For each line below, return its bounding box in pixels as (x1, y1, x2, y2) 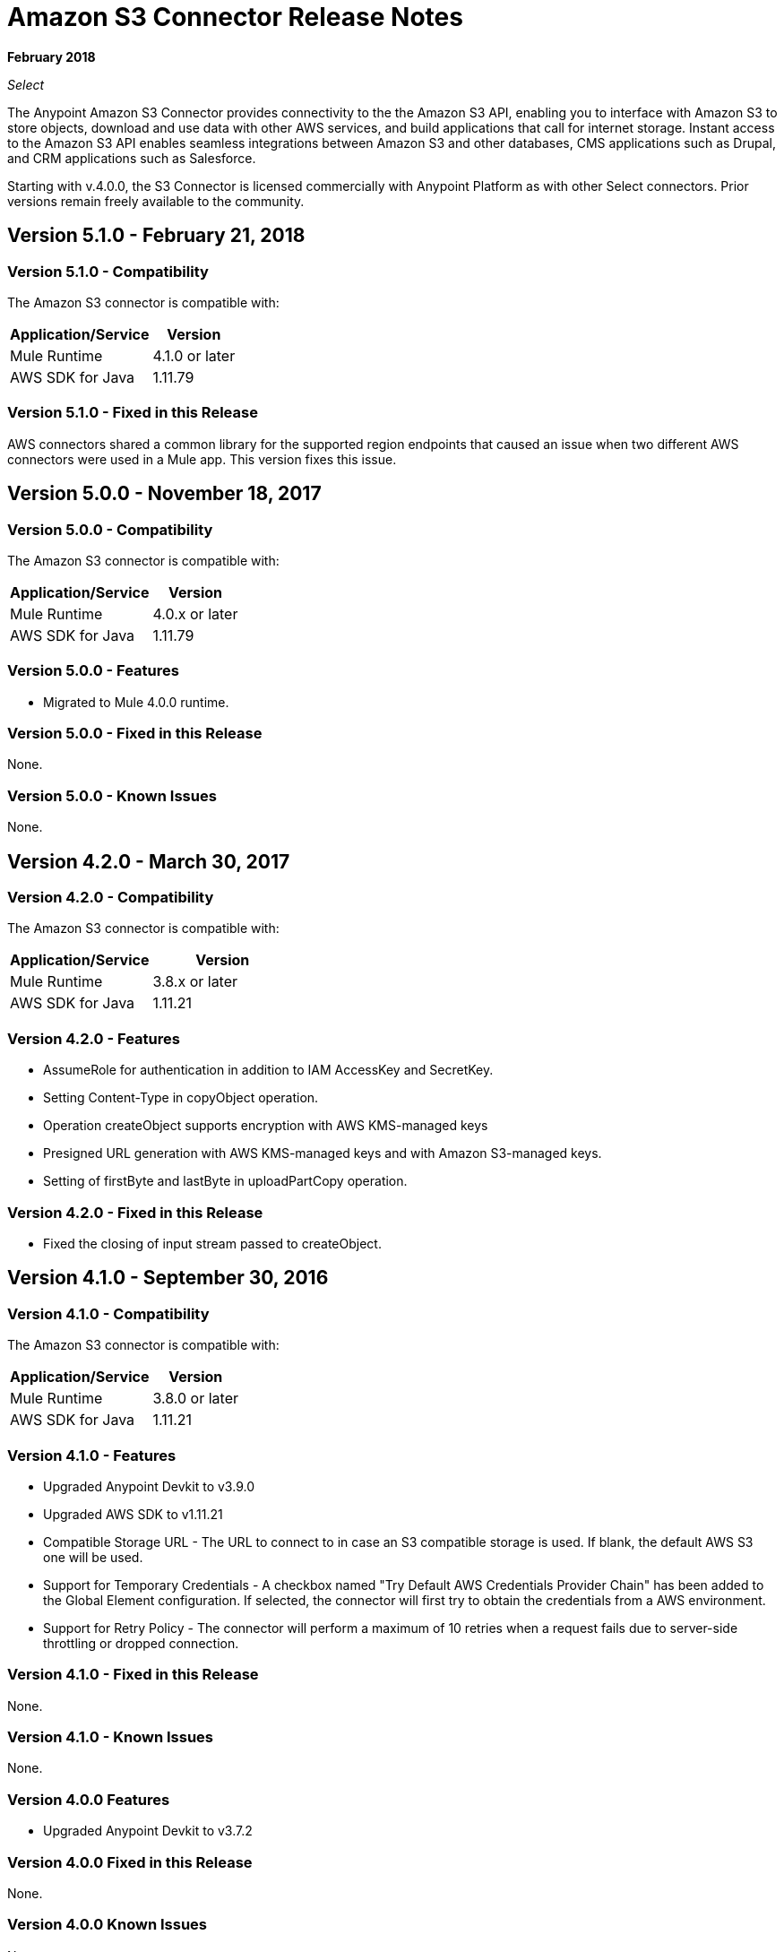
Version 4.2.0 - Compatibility (7, 888, 214, 907)
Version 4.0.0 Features (7, 1790, 170, 1809)
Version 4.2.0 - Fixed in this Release (7, 1203, 263, 1222)
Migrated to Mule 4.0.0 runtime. (43, 694, 229, 710)
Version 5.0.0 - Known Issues (7, 786, 217, 805)
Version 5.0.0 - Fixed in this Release (7, 724, 263, 743)
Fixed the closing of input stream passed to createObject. (43, 1235, 382, 1251)
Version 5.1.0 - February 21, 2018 (7, 224, 306, 247)
